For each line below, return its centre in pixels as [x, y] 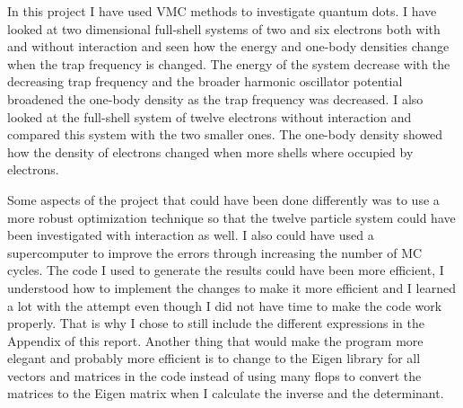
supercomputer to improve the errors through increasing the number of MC [215, 252]
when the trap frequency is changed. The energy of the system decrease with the [229, 63]
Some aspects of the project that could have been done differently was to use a [223, 199]
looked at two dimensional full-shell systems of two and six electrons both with [224, 28]
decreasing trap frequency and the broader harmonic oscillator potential [205, 81]
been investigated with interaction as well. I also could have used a [191, 235]
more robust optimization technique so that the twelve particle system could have [231, 217]
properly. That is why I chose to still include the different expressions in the [216, 323]
